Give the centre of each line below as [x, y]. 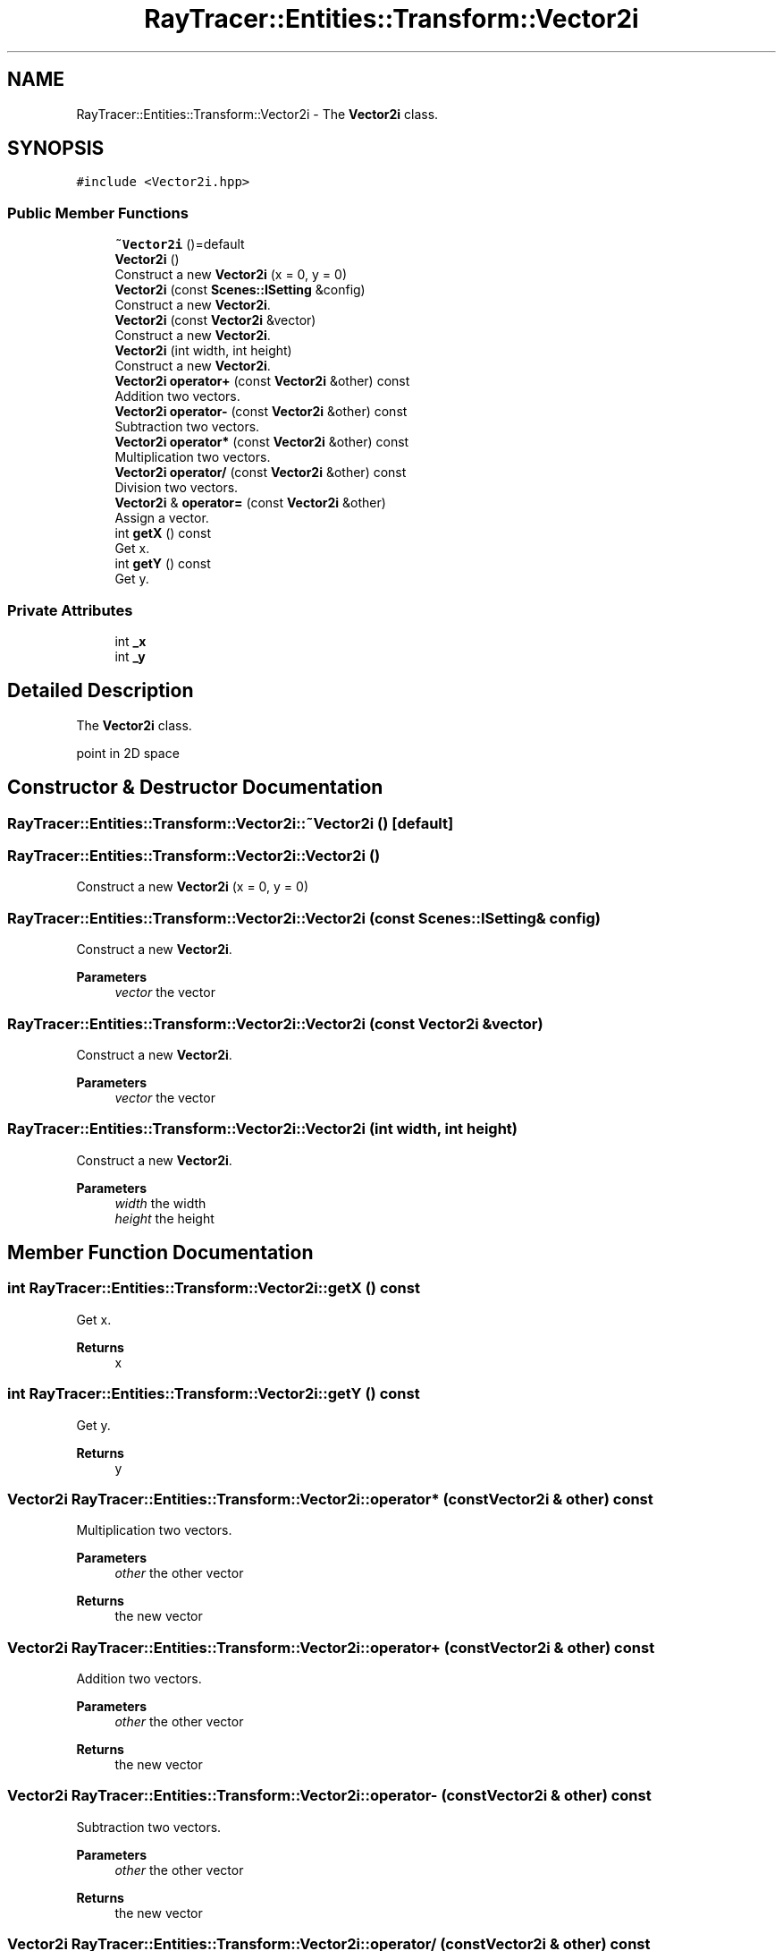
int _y [130, 656]
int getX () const [163, 533]
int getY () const [163, 564]
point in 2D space [128, 753]
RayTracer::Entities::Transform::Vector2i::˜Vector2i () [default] [231, 823]
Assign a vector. [162, 518]
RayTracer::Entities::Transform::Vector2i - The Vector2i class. [257, 114]
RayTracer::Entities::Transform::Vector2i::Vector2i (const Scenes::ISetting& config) [304, 918]
